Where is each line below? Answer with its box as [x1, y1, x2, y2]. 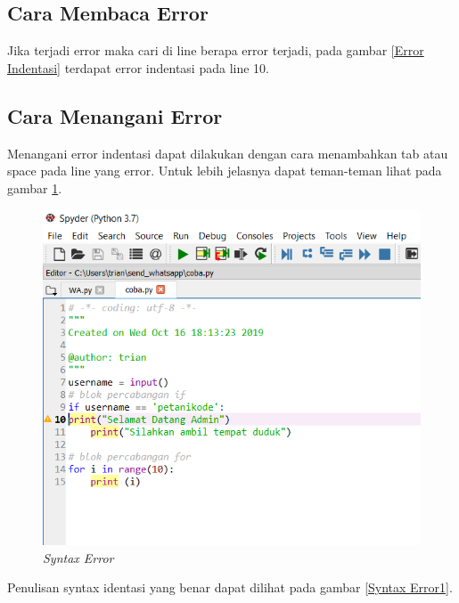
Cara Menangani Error [7, 102, 223, 129]
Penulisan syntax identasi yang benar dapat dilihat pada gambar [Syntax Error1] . [7, 578, 453, 597]
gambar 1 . [7, 178, 62, 197]
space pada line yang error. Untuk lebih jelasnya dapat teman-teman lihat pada [7, 161, 442, 180]
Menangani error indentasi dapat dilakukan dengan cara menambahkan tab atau [7, 143, 448, 162]
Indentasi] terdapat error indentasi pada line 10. [7, 58, 269, 77]
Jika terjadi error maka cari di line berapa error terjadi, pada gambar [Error [7, 41, 424, 60]
